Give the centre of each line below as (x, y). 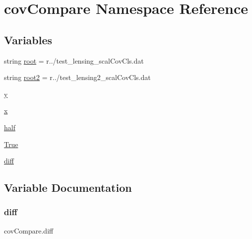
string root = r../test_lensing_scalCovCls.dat (74, 60)
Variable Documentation (68, 188)
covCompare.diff (29, 230)
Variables (28, 40)
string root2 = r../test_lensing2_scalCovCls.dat (77, 77)
